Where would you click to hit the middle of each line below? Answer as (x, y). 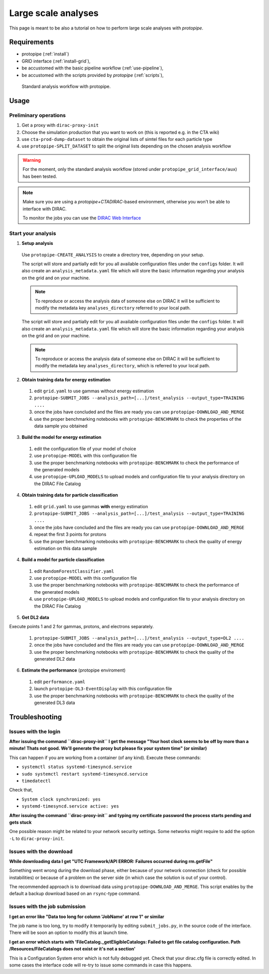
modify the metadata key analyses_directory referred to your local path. (113, 308)
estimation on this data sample (66, 548)
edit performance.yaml (60, 682)
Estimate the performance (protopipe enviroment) (74, 670)
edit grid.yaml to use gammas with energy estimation (91, 506)
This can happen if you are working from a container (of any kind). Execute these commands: (105, 758)
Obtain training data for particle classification (70, 495)
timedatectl (36, 781)
